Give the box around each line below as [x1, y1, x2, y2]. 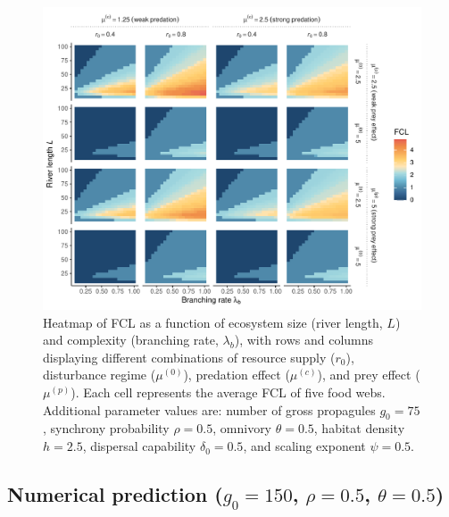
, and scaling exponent [243, 437, 366, 455]
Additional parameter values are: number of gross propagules [43, 400, 376, 419]
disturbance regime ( [43, 365, 156, 384]
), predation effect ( [183, 365, 290, 384]
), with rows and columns [234, 330, 374, 349]
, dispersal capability [82, 437, 196, 455]
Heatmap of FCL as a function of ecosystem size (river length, [43, 313, 383, 331]
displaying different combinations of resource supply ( [43, 347, 336, 366]
